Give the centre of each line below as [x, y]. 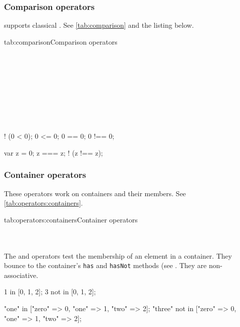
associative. [21, 275]
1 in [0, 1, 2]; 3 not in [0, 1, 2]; [50, 292]
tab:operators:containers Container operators [71, 219]
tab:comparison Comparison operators [61, 41]
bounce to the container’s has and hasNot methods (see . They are [105, 265]
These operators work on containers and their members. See [95, 193]
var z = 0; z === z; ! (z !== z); [54, 152]
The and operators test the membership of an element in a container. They [118, 255]
